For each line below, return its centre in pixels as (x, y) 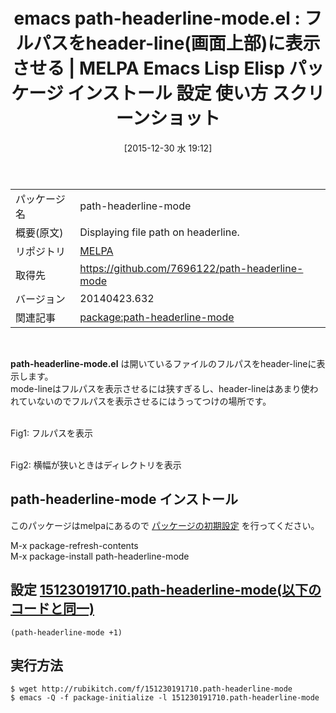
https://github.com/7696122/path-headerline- (191, 268)
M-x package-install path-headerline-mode (100, 556)
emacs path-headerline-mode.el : (157, 18)
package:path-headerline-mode (157, 317)
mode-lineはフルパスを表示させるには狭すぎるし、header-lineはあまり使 (160, 388)
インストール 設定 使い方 (168, 93)
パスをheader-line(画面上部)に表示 (177, 43)
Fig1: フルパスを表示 (51, 433)
